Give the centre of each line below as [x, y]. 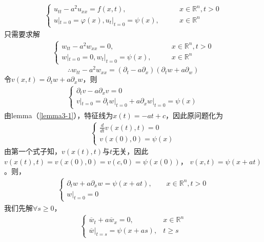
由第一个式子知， [33, 151]
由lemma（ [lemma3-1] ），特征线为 [59, 115]
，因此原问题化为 [195, 115]
